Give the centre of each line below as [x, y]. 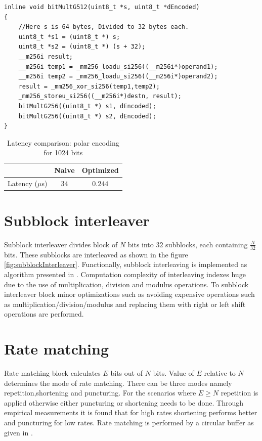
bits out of [126, 373]
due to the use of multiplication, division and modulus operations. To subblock [126, 284]
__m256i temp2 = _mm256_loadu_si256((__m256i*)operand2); [118, 77]
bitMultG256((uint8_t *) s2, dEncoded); [87, 116]
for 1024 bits [63, 152]
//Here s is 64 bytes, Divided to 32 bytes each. [104, 27]
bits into [141, 244]
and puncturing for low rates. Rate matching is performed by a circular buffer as [129, 423]
